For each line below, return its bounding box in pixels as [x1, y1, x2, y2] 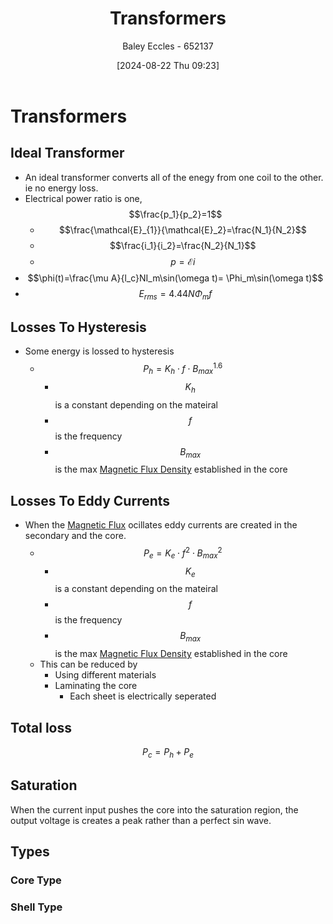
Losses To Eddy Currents [10, 492, 171, 509]
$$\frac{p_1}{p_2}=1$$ [128, 208, 223, 220]
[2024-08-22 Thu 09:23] [116, 59, 220, 71]
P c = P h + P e [141, 746, 195, 760]
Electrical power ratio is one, [24, 192, 143, 204]
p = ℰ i [170, 255, 196, 267]
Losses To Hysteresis [10, 318, 147, 336]
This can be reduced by [39, 658, 138, 671]
